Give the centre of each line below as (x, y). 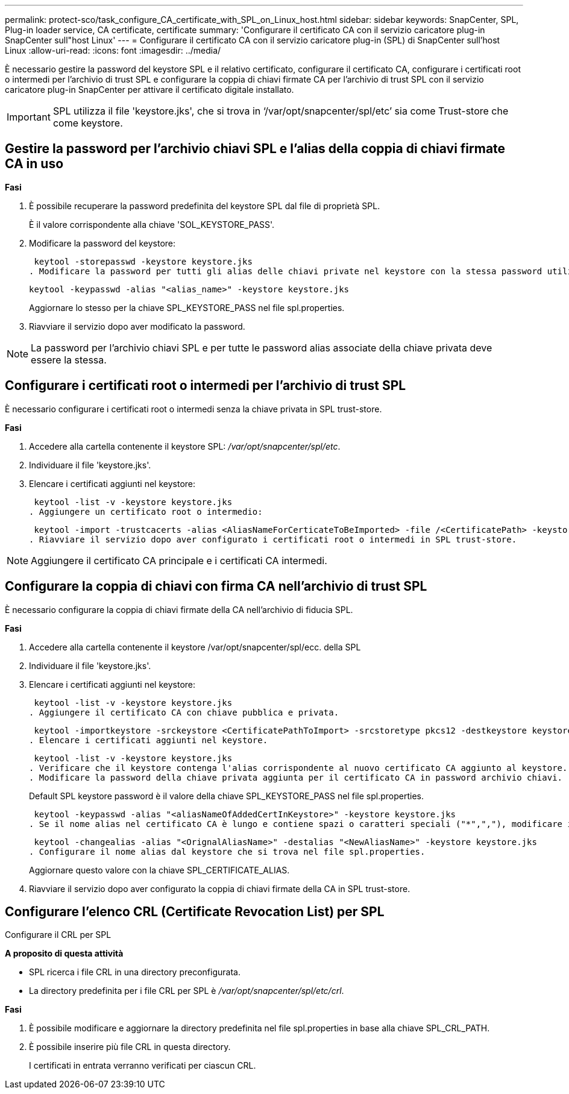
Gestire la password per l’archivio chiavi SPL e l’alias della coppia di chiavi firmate (255, 149)
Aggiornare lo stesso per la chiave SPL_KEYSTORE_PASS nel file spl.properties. (187, 307)
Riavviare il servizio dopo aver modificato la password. (137, 326)
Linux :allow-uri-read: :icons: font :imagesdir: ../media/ (113, 50)
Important (29, 117)
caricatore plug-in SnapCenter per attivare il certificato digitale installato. (149, 90)
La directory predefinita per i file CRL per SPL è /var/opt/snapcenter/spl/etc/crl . (187, 991)
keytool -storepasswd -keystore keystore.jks (143, 261)
